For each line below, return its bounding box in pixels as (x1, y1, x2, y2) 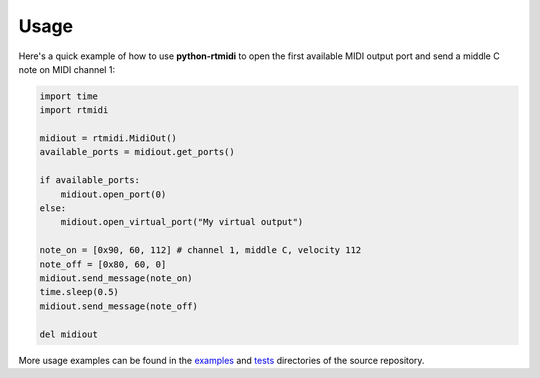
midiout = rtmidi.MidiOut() (39, 133, 177, 144)
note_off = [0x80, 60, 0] (39, 258, 167, 270)
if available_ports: (39, 175, 140, 186)
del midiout (39, 328, 99, 340)
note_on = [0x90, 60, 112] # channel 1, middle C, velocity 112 (39, 245, 362, 256)
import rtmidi (39, 105, 109, 116)
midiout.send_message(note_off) (39, 300, 199, 312)
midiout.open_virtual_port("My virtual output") (60, 216, 304, 228)
